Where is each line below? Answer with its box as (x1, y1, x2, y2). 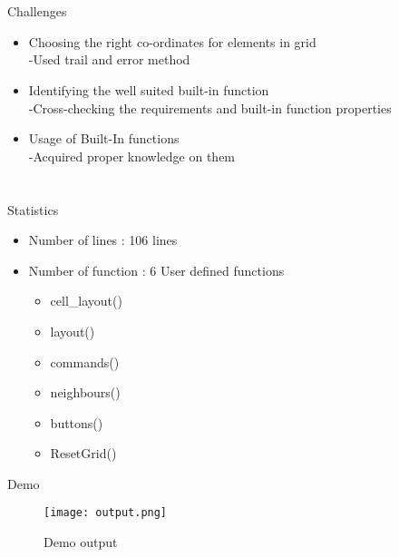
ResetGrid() (50, 444, 117, 463)
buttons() (50, 413, 103, 432)
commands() (50, 352, 120, 371)
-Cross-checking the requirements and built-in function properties (28, 98, 392, 117)
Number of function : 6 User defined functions (28, 260, 285, 279)
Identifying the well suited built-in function (28, 80, 269, 99)
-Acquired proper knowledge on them (28, 146, 236, 165)
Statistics (7, 200, 59, 219)
